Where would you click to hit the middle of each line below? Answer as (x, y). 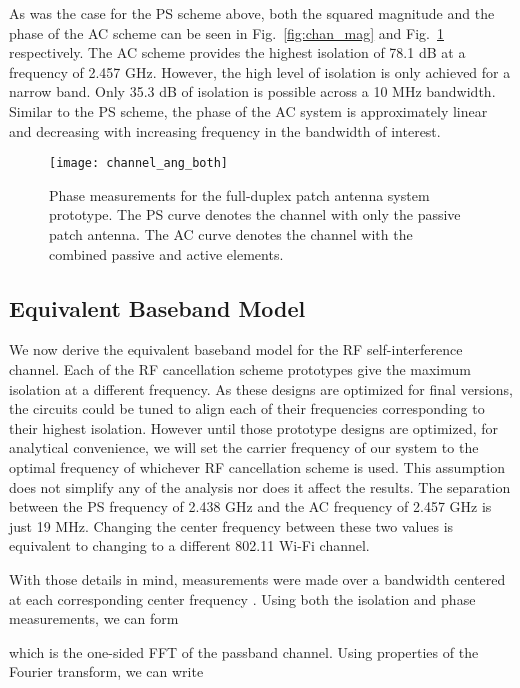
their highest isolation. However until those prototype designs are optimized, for (254, 427)
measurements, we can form (94, 618)
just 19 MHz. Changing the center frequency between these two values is (231, 525)
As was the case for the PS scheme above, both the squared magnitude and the (252, 13)
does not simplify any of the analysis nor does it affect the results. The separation (260, 486)
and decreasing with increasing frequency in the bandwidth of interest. (225, 130)
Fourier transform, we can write (106, 671)
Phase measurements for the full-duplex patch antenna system (239, 194)
